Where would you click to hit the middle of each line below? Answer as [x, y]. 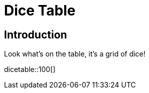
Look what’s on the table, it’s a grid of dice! [75, 54]
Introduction [36, 34]
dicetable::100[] [30, 69]
